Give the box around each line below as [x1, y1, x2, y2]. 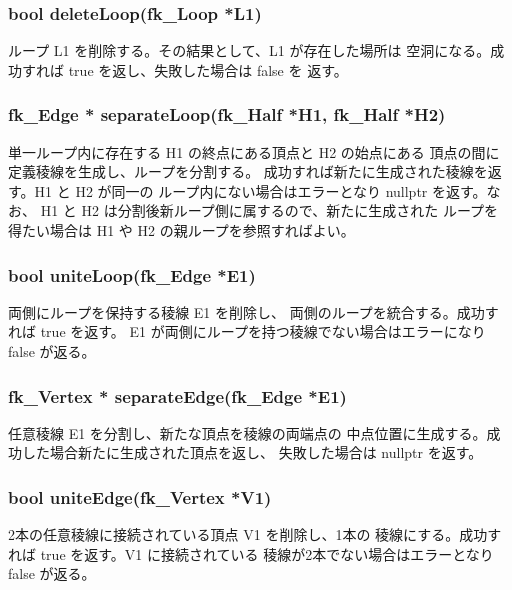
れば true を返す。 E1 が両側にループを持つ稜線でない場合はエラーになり [8, 321, 486, 342]
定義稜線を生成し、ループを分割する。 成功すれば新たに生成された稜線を [8, 161, 488, 182]
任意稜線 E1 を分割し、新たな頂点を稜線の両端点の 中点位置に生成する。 [8, 422, 487, 443]
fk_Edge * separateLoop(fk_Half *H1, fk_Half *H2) [8, 102, 446, 127]
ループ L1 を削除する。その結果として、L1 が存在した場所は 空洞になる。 [8, 40, 491, 61]
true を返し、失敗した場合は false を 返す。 [68, 59, 348, 80]
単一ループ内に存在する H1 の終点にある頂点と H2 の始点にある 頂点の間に [8, 141, 500, 162]
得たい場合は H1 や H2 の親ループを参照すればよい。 [8, 220, 355, 240]
